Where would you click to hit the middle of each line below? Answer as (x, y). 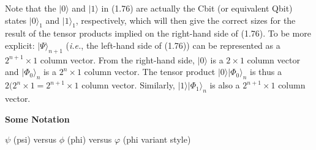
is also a (225, 85)
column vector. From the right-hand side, (117, 59)
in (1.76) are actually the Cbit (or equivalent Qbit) (197, 8)
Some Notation (37, 119)
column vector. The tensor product (150, 72)
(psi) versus (35, 139)
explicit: (20, 45)
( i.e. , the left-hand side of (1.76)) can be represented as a (173, 45)
